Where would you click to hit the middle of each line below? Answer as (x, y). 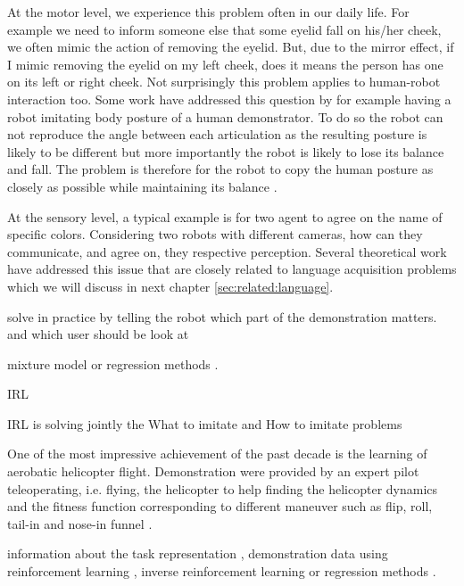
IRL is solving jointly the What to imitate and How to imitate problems (205, 423)
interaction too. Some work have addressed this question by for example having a (229, 99)
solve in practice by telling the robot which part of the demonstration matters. (222, 316)
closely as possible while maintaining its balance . (142, 186)
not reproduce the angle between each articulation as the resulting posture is (217, 134)
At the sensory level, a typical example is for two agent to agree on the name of (225, 216)
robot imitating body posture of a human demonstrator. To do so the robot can (225, 116)
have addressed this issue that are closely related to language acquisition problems (232, 269)
